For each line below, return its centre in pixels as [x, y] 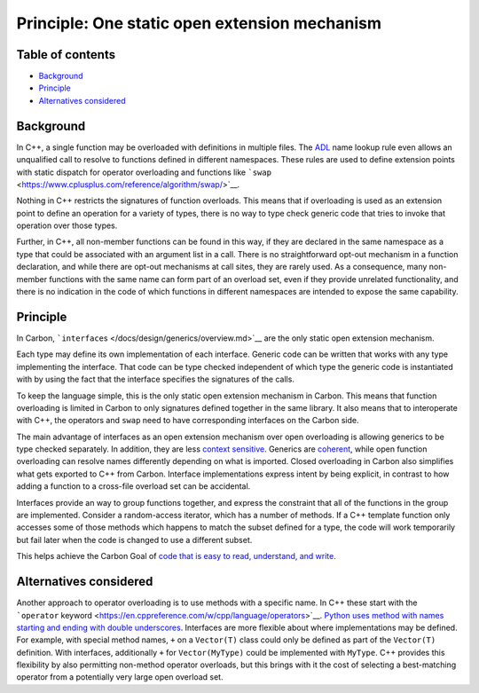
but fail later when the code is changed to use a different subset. [134, 539]
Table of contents [66, 55]
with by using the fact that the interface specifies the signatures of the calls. [155, 379]
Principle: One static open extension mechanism [199, 23]
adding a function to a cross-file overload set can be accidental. [133, 486]
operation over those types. [67, 225]
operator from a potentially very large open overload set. [120, 677]
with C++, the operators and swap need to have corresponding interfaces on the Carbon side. [188, 421]
